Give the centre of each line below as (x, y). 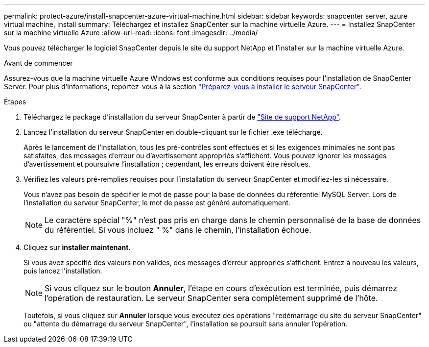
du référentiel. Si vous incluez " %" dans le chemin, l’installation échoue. (178, 230)
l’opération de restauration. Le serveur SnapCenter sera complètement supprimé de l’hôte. (211, 298)
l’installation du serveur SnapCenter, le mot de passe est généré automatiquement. (157, 203)
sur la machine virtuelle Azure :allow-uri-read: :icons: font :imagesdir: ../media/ (131, 33)
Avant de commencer (38, 63)
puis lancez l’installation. (63, 271)
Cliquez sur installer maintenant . (77, 247)
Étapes (15, 102)
